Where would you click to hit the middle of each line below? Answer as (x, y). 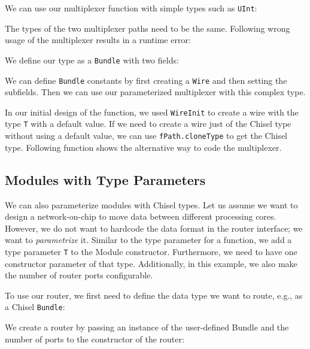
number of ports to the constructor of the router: (95, 339)
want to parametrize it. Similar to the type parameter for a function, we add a (148, 240)
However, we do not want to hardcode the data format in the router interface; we (154, 228)
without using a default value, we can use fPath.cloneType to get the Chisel (146, 136)
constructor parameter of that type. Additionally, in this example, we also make (151, 263)
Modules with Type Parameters (105, 179)
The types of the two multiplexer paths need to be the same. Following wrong (148, 28)
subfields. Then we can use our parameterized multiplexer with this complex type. (155, 92)
